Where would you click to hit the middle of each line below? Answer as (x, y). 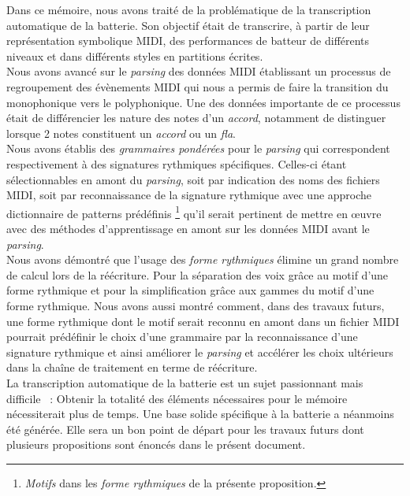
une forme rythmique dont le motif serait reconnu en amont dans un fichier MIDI (203, 321)
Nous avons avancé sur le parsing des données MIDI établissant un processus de (199, 71)
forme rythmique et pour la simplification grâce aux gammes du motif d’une (190, 290)
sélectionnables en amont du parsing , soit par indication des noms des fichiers (193, 179)
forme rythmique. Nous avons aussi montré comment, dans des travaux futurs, (196, 305)
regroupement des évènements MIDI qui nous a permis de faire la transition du (198, 86)
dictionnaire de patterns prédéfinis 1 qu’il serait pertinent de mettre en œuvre (194, 212)
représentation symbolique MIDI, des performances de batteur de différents (188, 41)
